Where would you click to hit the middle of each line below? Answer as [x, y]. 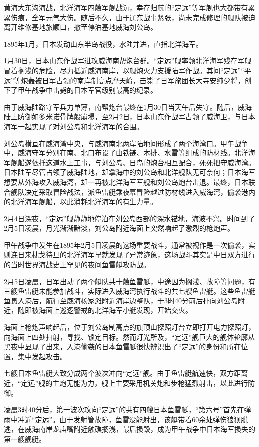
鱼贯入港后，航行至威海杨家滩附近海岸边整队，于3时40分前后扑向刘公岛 [121, 300]
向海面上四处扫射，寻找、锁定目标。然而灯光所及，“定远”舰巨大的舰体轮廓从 [129, 337]
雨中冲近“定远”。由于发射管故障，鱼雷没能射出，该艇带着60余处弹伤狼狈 [123, 419]
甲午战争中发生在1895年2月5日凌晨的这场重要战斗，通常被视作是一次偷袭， [126, 244]
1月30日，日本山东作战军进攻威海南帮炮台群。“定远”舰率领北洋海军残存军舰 [128, 61]
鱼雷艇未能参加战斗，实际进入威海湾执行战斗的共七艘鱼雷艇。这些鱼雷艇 [136, 291]
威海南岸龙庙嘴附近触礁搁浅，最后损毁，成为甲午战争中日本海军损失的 [140, 429]
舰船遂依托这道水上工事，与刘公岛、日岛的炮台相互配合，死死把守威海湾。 [133, 162]
